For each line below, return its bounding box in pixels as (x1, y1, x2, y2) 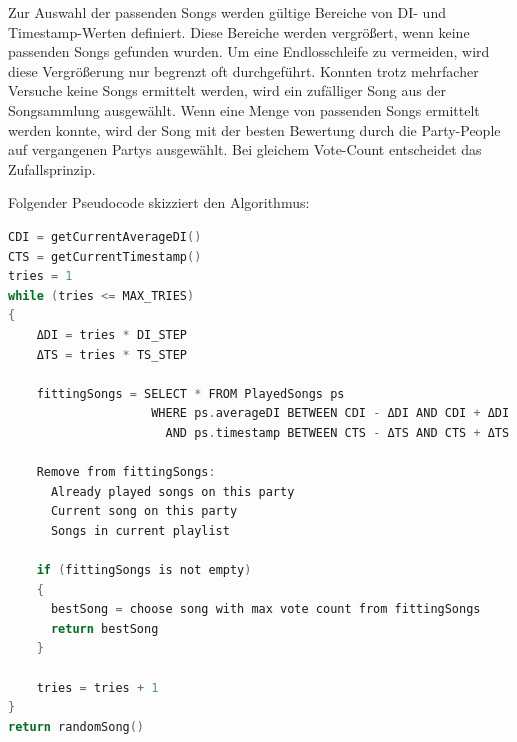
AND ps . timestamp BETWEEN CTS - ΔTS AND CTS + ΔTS (165, 425, 510, 440)
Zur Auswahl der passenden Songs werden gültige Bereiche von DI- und (8, 2, 446, 22)
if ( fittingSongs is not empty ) (36, 563, 252, 578)
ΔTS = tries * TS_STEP (36, 347, 188, 362)
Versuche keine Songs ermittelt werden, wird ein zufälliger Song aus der (8, 80, 446, 101)
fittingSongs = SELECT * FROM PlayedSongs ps (36, 386, 345, 401)
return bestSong (50, 621, 159, 636)
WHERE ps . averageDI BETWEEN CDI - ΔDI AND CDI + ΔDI (151, 406, 510, 421)
